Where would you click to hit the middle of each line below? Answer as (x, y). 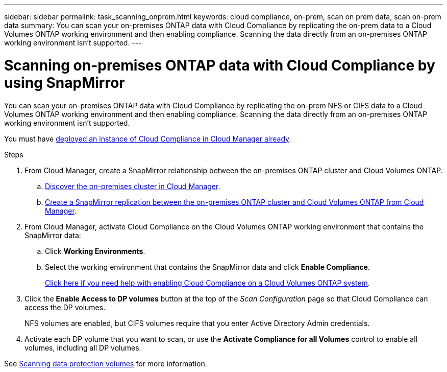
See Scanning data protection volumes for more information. (106, 363)
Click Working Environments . (95, 251)
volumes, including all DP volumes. (83, 347)
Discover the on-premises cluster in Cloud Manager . (133, 186)
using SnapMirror (65, 83)
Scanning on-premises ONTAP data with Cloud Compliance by (220, 65)
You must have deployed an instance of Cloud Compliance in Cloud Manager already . (148, 138)
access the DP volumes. (65, 307)
